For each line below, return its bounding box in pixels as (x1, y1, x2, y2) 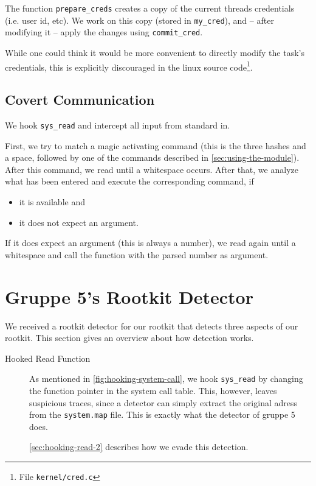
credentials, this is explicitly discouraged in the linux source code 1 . (5, 58, 253, 73)
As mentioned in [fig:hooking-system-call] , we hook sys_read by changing (29, 372, 303, 385)
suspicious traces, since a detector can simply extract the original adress (29, 396, 297, 409)
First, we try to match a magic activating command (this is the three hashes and (5, 139, 306, 152)
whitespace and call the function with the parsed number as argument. (5, 248, 269, 261)
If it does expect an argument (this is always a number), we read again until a (5, 236, 296, 249)
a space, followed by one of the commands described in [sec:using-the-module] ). (5, 151, 300, 164)
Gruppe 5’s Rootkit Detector (5, 284, 253, 309)
